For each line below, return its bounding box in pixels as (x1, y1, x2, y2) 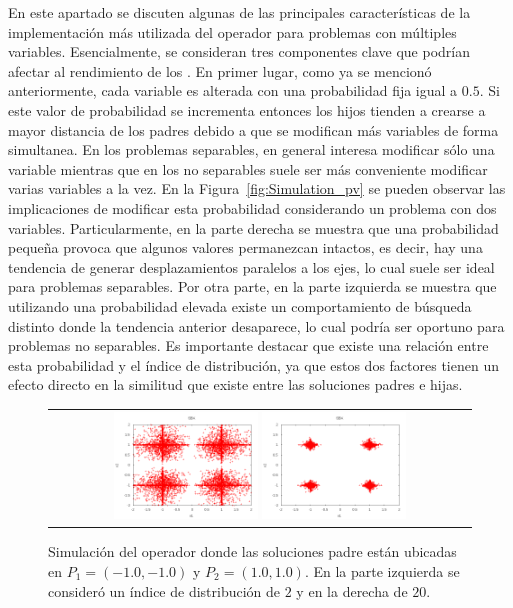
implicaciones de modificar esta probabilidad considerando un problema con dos (8, 197, 497, 218)
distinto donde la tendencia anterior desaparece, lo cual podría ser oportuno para (8, 315, 505, 336)
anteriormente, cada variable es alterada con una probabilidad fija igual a (8, 80, 458, 101)
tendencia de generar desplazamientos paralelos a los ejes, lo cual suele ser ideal (8, 256, 495, 277)
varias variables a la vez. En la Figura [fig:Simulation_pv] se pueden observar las (8, 178, 506, 199)
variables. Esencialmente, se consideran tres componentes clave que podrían (8, 41, 470, 62)
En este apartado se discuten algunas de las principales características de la (8, 2, 471, 22)
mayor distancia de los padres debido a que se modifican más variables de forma (8, 119, 499, 140)
